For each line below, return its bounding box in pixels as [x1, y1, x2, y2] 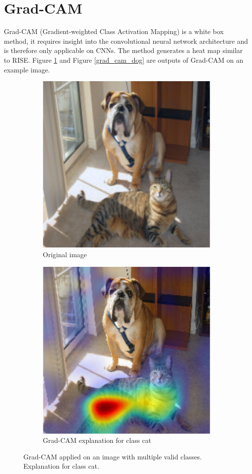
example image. [4, 64, 50, 74]
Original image [43, 249, 87, 259]
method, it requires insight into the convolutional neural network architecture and [4, 35, 248, 46]
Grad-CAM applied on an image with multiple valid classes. [23, 451, 202, 461]
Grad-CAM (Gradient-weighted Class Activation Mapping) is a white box [4, 26, 224, 36]
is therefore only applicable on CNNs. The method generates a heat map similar [4, 45, 243, 55]
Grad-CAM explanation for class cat [43, 435, 151, 445]
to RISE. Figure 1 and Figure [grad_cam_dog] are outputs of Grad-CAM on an [4, 54, 243, 65]
